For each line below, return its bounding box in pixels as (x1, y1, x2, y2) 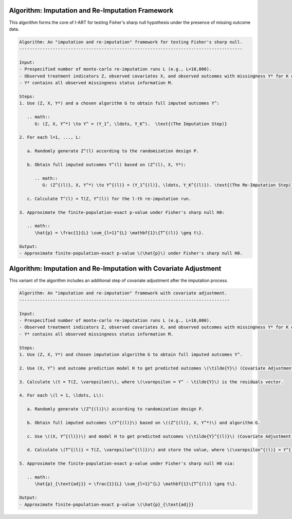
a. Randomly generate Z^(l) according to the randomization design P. (27, 148, 199, 154)
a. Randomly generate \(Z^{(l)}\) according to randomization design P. (27, 407, 204, 412)
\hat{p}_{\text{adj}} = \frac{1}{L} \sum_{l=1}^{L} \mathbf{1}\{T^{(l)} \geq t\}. (35, 481, 238, 487)
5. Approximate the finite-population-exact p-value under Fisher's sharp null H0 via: (19, 461, 235, 466)
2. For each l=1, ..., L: (19, 134, 81, 140)
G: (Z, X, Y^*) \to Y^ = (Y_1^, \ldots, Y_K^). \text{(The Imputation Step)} (35, 121, 227, 127)
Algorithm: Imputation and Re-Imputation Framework (9, 6, 174, 15)
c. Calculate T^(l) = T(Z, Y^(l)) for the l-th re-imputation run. (27, 196, 192, 202)
